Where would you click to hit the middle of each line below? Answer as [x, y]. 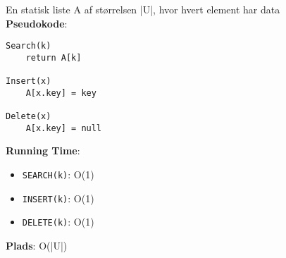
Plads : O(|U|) [37, 245]
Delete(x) [29, 117]
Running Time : [43, 150]
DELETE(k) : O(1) [58, 222]
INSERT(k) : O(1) [58, 198]
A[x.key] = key [61, 93]
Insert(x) [29, 81]
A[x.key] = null [64, 128]
